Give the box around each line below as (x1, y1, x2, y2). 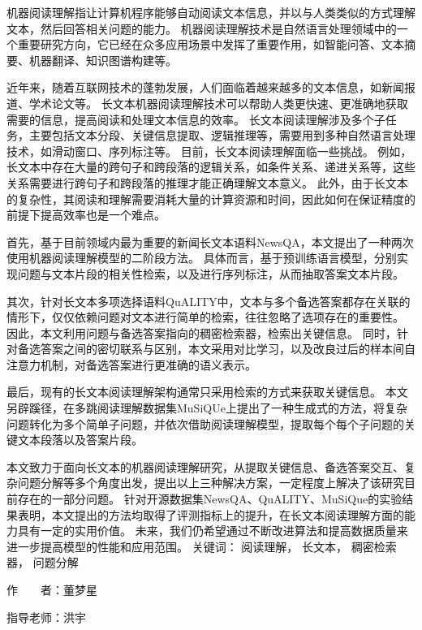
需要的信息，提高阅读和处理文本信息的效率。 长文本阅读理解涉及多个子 (6, 110, 385, 127)
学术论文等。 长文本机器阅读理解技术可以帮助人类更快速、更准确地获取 (28, 94, 408, 111)
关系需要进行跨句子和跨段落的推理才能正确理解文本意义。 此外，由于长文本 (6, 174, 408, 191)
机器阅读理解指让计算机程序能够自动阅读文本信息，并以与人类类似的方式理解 (6, 4, 416, 20)
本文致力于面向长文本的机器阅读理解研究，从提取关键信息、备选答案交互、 (6, 458, 404, 475)
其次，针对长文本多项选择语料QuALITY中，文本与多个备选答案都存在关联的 (6, 292, 411, 309)
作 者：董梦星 (6, 581, 97, 598)
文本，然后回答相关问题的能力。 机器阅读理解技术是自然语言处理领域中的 (6, 19, 397, 37)
